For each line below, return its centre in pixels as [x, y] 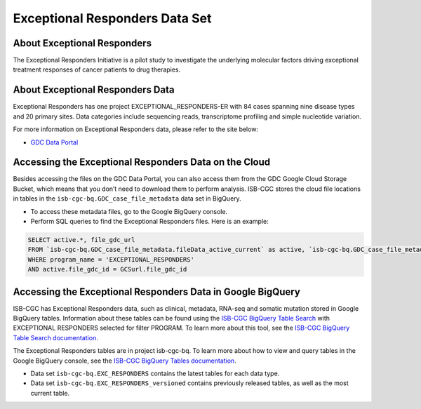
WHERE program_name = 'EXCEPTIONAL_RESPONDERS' [111, 259]
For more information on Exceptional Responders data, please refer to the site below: [136, 129]
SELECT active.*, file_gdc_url [82, 240]
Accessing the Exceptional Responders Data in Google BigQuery [157, 291]
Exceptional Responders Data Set [112, 18]
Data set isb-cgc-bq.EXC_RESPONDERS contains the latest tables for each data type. [155, 373]
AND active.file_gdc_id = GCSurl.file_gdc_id [107, 269]
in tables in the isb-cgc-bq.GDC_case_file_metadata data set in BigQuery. [127, 199]
